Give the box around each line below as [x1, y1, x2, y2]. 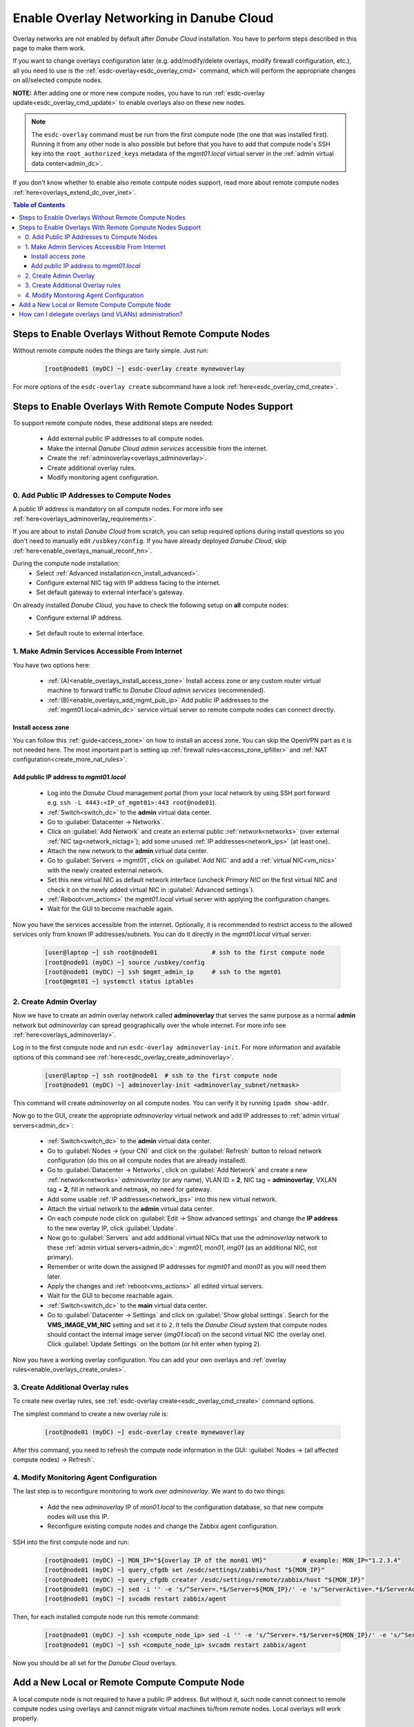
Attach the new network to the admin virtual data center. [47, 847, 208, 855]
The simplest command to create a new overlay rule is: [12, 1409, 169, 1418]
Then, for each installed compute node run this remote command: [12, 1613, 200, 1621]
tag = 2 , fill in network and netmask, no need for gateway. [47, 1185, 212, 1194]
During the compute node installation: [12, 560, 120, 568]
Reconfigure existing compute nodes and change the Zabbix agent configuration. [47, 1522, 279, 1530]
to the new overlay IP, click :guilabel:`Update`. [47, 1223, 177, 1232]
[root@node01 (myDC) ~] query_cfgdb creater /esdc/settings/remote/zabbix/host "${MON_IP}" [44, 1576, 365, 1583]
